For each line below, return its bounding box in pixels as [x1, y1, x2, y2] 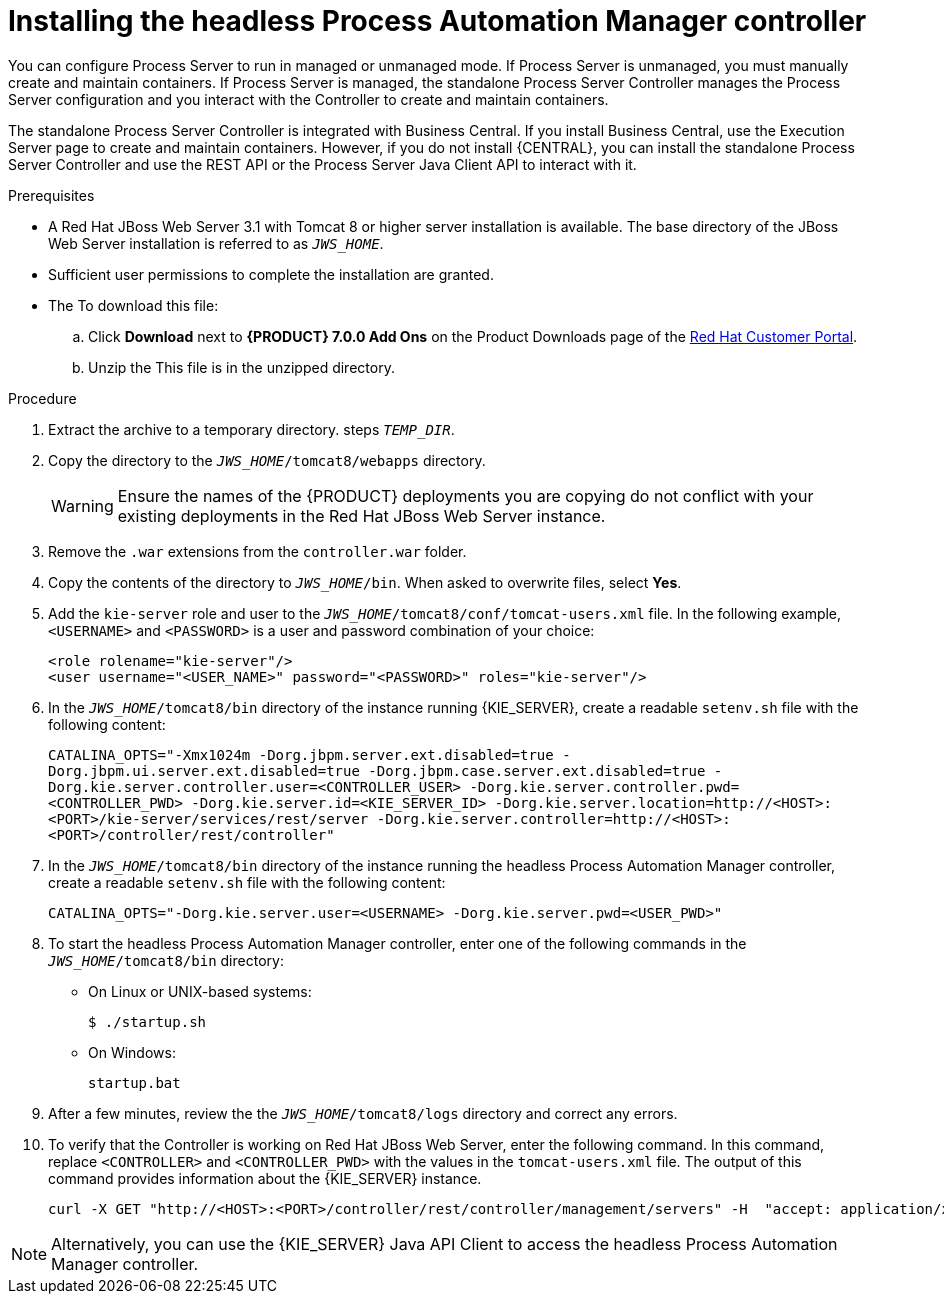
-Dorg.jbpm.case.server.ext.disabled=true [368, 762, 706, 779]
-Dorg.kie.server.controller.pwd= [469, 778, 740, 795]
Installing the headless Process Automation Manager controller [8, 4, 867, 38]
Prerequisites [8, 186, 95, 204]
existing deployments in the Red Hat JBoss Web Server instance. [117, 505, 606, 526]
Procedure [8, 389, 77, 407]
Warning [51, 495, 114, 516]
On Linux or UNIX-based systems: [88, 982, 312, 1000]
